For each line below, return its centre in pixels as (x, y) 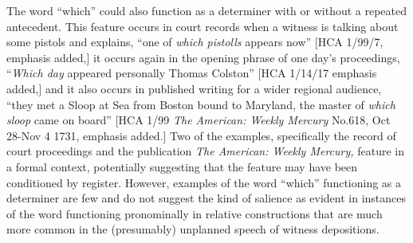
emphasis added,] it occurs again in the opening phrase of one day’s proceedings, (203, 57)
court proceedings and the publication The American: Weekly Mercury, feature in (206, 151)
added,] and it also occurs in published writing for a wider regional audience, (194, 88)
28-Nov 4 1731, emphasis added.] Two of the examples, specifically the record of (201, 135)
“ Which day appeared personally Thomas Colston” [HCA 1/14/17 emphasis (192, 73)
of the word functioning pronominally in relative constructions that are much (195, 213)
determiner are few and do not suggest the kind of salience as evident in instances (206, 198)
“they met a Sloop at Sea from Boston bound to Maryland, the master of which (201, 104)
